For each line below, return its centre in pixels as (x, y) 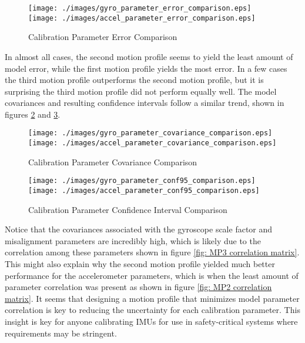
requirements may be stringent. (61, 333)
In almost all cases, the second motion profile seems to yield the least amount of (149, 56)
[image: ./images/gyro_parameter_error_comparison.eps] (140, 8)
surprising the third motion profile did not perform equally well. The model (141, 91)
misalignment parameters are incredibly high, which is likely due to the (133, 240)
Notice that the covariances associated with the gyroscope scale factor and (139, 229)
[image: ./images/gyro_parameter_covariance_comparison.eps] (150, 133)
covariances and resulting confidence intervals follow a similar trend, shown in (145, 103)
